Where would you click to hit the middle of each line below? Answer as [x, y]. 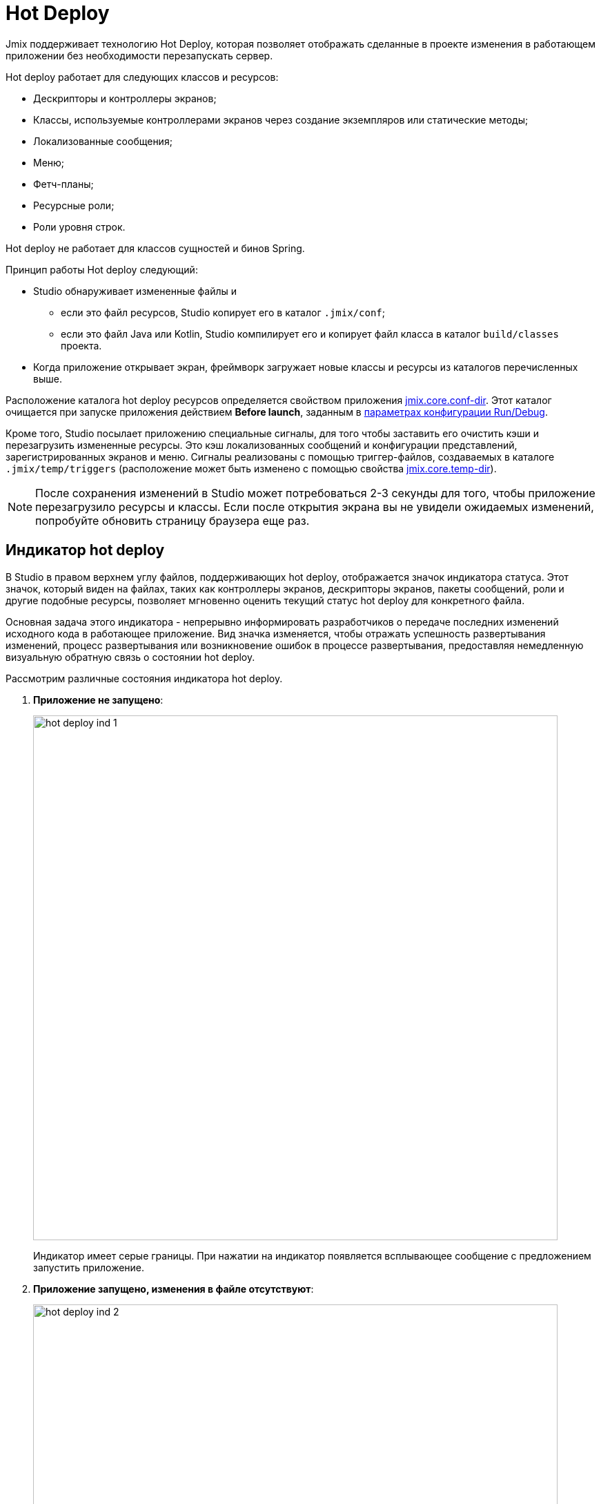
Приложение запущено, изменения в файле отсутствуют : [174, 1289]
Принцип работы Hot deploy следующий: [102, 269]
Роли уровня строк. [79, 226]
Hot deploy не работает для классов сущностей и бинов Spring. [155, 248]
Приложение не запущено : [98, 700]
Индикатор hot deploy [85, 550]
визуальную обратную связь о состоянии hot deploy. [130, 657]
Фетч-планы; [63, 184]
